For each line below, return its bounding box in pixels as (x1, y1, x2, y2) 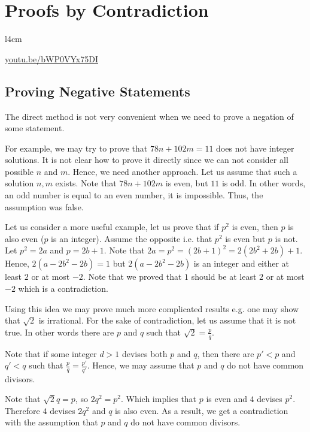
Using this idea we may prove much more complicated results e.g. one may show (5, 302, 299, 315)
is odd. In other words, (221, 177, 306, 189)
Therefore (5, 404, 40, 416)
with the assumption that (5, 416, 98, 428)
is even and (206, 392, 247, 405)
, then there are (197, 347, 254, 360)
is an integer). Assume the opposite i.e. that (51, 232, 212, 244)
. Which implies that (120, 392, 197, 405)
